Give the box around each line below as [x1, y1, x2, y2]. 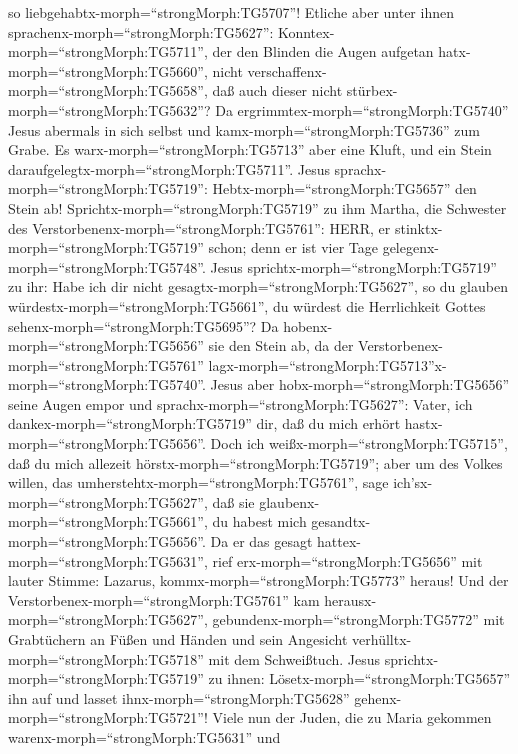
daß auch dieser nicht [212, 80, 343, 101]
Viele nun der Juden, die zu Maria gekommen [212, 707, 492, 728]
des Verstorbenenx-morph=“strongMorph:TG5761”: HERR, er [8, 217, 391, 238]
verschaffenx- [247, 60, 327, 81]
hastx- [404, 413, 443, 434]
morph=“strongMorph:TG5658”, [8, 80, 208, 101]
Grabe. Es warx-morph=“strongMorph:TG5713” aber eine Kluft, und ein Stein [8, 139, 492, 160]
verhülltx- [352, 629, 412, 649]
